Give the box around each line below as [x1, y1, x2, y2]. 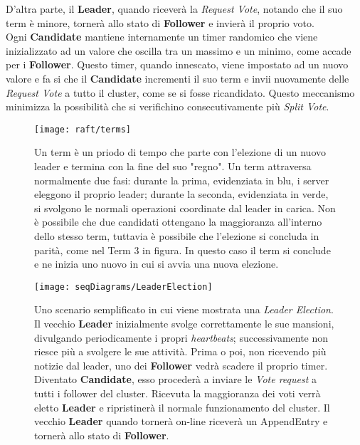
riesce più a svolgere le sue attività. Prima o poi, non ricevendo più [34, 344, 327, 359]
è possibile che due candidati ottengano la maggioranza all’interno [34, 214, 322, 229]
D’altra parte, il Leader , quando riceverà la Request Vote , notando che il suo [6, 1, 343, 16]
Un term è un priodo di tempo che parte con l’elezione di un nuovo [34, 145, 327, 159]
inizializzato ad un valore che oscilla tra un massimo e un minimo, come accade [6, 43, 351, 58]
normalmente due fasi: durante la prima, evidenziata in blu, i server [34, 172, 329, 187]
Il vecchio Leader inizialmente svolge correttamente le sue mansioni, [34, 316, 334, 330]
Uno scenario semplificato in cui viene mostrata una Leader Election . [34, 302, 334, 317]
